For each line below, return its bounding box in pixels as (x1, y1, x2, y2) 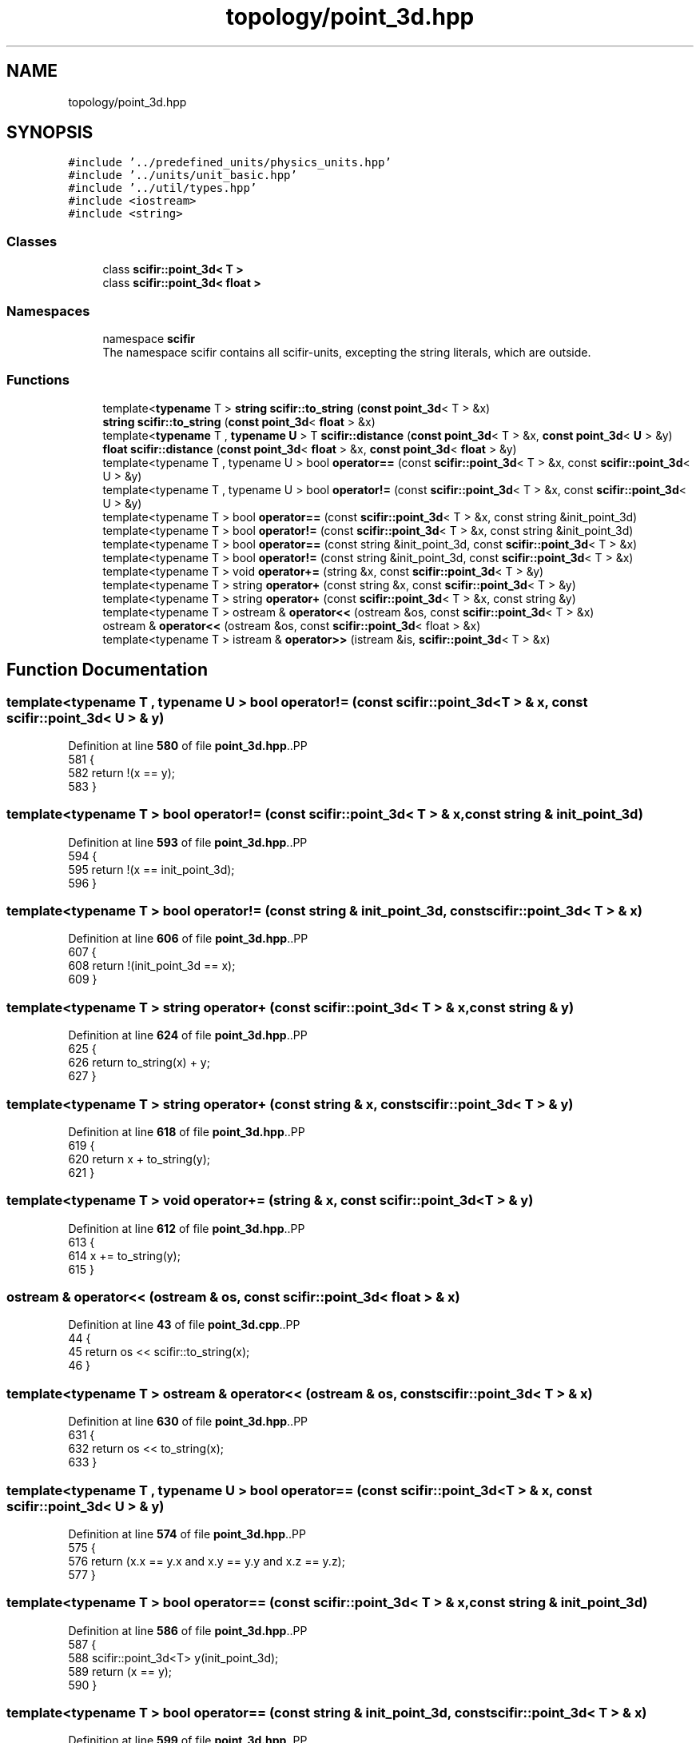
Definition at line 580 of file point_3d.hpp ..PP (68, 738, 308, 752)
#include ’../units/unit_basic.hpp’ (68, 169, 297, 182)
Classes (6, 233, 58, 249)
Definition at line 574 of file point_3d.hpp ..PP (68, 1526, 306, 1541)
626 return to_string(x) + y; (68, 1055, 210, 1070)
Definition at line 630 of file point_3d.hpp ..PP (68, 1414, 308, 1429)
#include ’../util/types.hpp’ (68, 181, 257, 195)
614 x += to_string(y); (68, 1248, 181, 1262)
